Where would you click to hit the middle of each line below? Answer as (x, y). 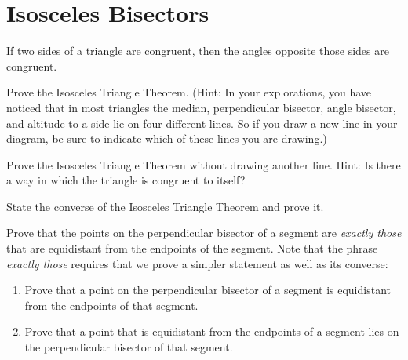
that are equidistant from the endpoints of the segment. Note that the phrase (192, 248)
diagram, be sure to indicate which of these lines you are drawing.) (167, 138)
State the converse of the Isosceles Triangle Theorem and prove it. (165, 206)
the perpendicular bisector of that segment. (129, 347)
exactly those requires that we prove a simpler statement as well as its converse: (197, 263)
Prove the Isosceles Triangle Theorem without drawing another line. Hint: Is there (204, 164)
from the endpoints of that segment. (111, 305)
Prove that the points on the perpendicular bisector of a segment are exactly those (204, 233)
